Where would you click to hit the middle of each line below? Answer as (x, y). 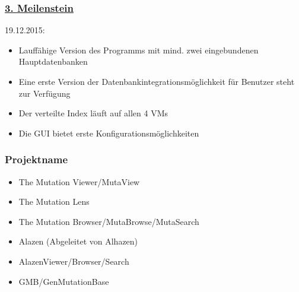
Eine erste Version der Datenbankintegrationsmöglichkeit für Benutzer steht (157, 81)
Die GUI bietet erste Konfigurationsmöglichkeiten (109, 133)
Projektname (36, 159)
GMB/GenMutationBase (64, 281)
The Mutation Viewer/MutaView (79, 181)
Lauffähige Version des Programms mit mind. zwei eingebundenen (139, 50)
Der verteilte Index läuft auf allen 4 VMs (93, 113)
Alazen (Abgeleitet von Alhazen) (78, 241)
